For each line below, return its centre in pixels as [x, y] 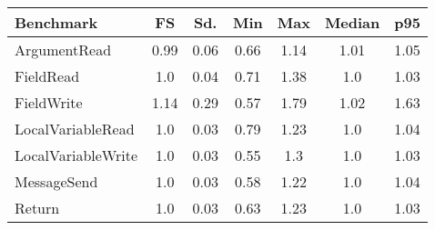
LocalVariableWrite [76, 155]
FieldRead [47, 76]
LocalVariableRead [75, 129]
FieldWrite [49, 102]
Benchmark [56, 22]
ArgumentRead [63, 50]
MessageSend [56, 181]
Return [37, 208]
